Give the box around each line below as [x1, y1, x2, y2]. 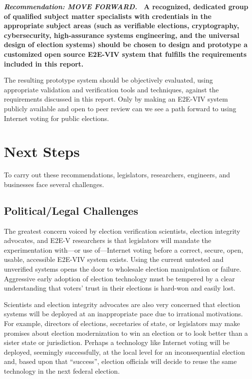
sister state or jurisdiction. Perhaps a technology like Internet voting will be [4, 337, 230, 347]
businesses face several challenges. [4, 179, 104, 189]
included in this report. [4, 58, 84, 69]
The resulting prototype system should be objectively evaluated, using [4, 75, 213, 85]
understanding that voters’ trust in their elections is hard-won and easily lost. [4, 283, 235, 293]
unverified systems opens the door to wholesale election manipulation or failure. [4, 264, 241, 274]
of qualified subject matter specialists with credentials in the [4, 11, 212, 21]
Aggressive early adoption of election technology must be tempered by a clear [4, 273, 235, 283]
